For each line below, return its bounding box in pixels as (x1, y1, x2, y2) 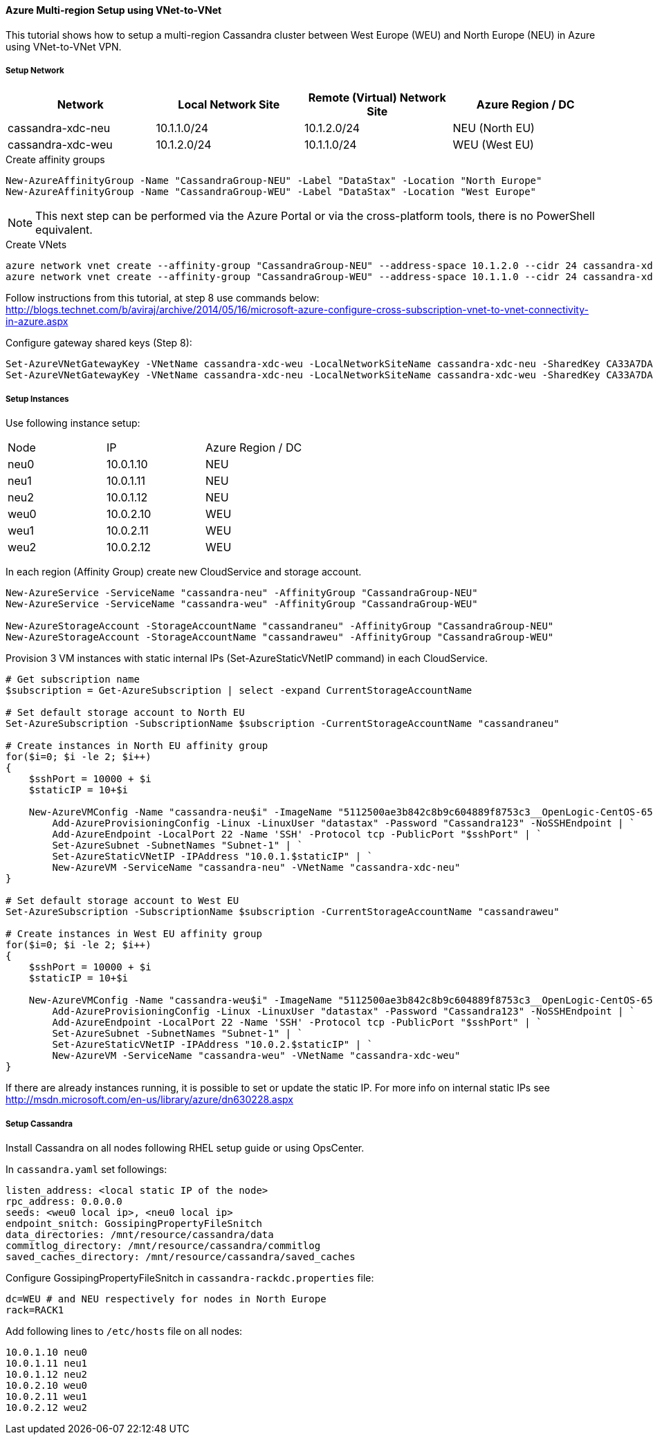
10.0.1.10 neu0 (6, 1346, 88, 1358)
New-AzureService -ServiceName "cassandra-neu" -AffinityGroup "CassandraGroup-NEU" (6, 587, 478, 599)
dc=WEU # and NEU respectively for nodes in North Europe (6, 1293, 326, 1304)
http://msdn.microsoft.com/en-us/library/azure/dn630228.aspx (6, 1093, 293, 1106)
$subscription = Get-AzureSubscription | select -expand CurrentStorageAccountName (6, 685, 472, 696)
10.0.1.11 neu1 (6, 1357, 88, 1369)
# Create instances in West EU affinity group (6, 928, 262, 940)
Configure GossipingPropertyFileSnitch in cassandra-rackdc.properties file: (6, 1271, 374, 1284)
